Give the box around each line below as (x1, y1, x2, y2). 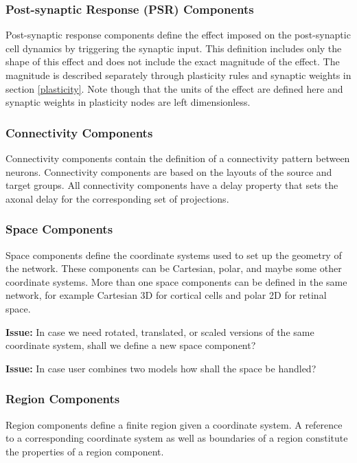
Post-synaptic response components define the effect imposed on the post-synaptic (5, 27, 351, 42)
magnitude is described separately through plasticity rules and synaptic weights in (5, 68, 352, 82)
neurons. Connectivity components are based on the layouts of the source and (5, 164, 332, 179)
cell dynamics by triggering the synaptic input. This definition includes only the (5, 41, 342, 55)
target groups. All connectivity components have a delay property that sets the (5, 178, 338, 192)
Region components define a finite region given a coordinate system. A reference (5, 417, 343, 431)
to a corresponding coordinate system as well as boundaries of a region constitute (5, 431, 348, 445)
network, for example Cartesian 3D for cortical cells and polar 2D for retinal (5, 288, 327, 302)
